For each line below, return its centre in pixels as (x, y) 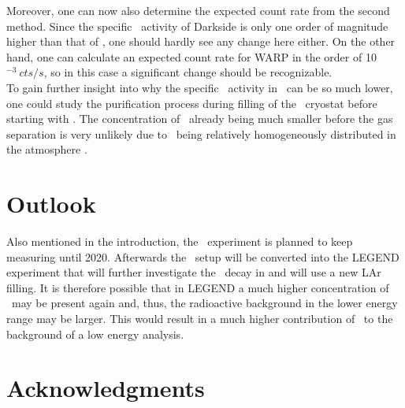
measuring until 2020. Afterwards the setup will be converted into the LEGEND (203, 256)
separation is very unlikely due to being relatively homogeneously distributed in (201, 134)
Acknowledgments (106, 388)
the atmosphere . (47, 149)
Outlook (51, 204)
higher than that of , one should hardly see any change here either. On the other (201, 41)
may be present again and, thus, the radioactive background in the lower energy (204, 303)
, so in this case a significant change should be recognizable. (188, 72)
